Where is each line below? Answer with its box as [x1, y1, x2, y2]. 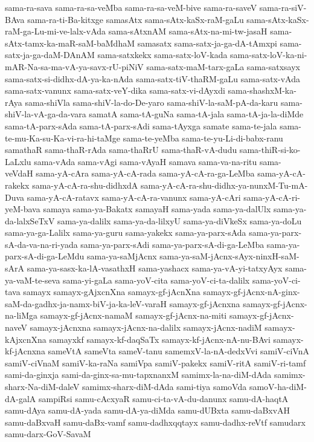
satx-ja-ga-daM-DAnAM [5, 48, 95, 61]
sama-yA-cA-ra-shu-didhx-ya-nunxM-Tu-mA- [141, 178, 308, 191]
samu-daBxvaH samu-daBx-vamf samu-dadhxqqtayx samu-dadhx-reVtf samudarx [5, 415, 306, 428]
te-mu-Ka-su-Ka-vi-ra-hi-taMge [5, 131, 121, 144]
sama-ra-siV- [259, 1, 307, 13]
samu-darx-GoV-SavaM [5, 427, 91, 440]
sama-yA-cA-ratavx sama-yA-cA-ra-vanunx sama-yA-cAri [27, 190, 241, 203]
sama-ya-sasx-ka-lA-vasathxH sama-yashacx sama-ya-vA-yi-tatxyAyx [27, 262, 283, 275]
